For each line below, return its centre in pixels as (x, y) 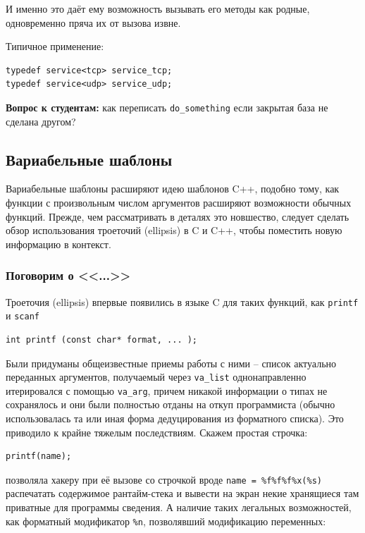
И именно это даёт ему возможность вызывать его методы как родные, (158, 8)
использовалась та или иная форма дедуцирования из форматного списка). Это (175, 418)
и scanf (23, 315)
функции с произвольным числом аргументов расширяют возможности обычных (179, 203)
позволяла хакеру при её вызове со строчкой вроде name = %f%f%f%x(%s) (164, 479)
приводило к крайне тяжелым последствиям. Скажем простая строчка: (157, 432)
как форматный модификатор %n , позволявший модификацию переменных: (166, 521)
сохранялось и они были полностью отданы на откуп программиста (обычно (171, 404)
